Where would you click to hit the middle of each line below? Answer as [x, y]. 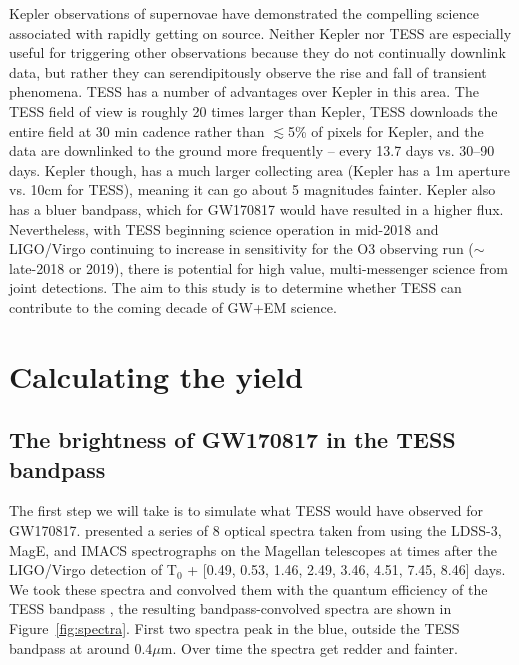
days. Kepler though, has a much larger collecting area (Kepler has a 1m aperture [259, 169]
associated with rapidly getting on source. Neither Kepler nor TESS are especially [260, 32]
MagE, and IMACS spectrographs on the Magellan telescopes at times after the [253, 549]
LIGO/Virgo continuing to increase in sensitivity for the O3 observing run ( [241, 248]
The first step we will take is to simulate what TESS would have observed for [246, 510]
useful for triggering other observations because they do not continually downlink [257, 52]
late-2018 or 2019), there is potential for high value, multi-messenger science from [259, 267]
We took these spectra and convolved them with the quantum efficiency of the [248, 588]
